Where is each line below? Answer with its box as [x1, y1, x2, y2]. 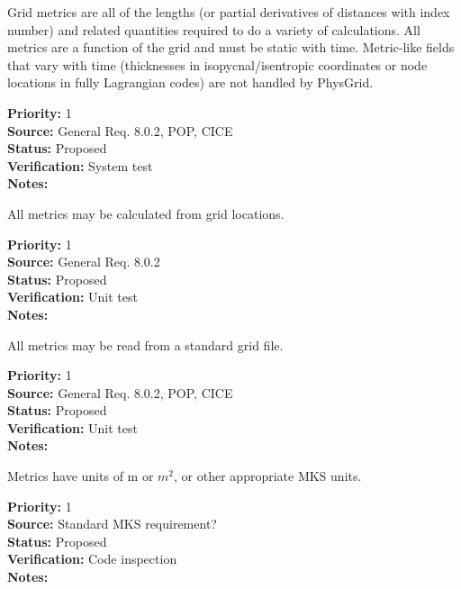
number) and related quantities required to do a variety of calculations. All [7, 20, 420, 39]
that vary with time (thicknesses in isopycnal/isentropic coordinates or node [7, 55, 428, 74]
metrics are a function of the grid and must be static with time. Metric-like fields [7, 38, 455, 57]
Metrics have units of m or [7, 467, 154, 485]
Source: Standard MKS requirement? [7, 514, 217, 533]
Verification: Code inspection [7, 549, 177, 568]
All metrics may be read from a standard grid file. [7, 335, 284, 354]
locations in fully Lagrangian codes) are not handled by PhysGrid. [7, 73, 374, 92]
